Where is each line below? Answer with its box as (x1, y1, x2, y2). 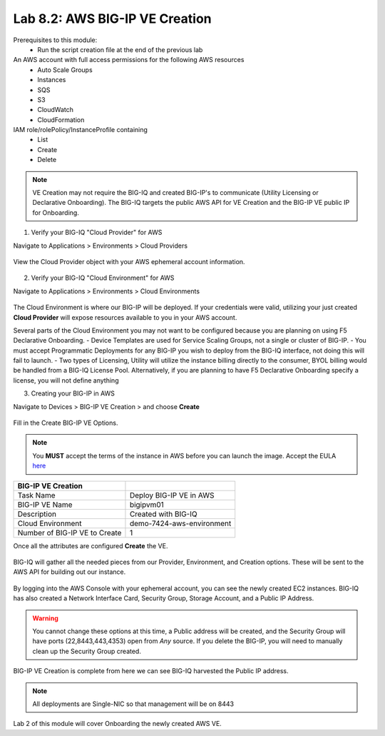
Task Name (17, 490, 56, 500)
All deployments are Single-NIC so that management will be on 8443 (32, 700, 235, 708)
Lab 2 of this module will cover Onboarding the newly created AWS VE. (13, 720, 222, 728)
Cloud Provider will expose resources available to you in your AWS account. (13, 313, 237, 321)
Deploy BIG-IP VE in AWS (129, 490, 215, 500)
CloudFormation (37, 115, 85, 124)
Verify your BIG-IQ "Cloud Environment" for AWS (31, 273, 175, 282)
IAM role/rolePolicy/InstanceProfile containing (13, 126, 148, 134)
